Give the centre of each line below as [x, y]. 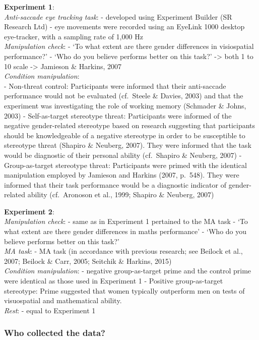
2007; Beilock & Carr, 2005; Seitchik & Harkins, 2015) [88, 261]
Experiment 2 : [29, 211]
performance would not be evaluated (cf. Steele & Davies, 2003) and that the [124, 96]
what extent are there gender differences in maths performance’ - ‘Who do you [125, 231]
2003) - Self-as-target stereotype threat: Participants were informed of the [118, 115]
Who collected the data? [55, 333]
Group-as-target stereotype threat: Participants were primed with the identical [125, 165]
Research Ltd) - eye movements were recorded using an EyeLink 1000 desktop [124, 26]
